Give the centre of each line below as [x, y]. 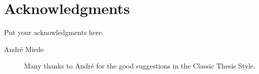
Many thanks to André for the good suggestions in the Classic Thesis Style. [140, 66]
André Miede [24, 49]
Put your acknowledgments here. [54, 32]
